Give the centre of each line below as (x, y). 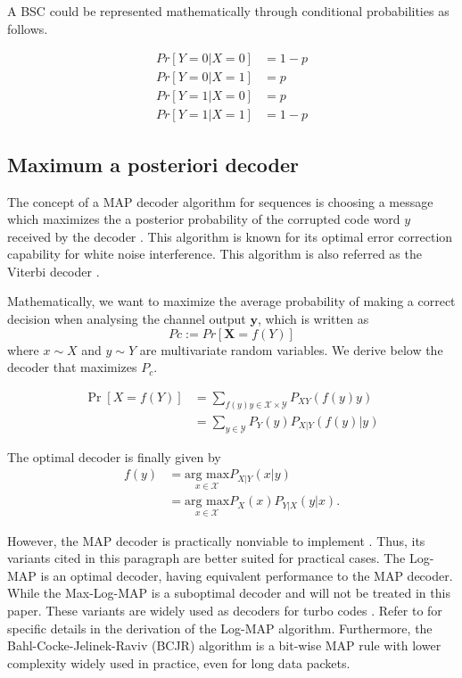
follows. (28, 28)
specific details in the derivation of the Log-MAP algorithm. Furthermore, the (220, 628)
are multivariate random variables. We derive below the (291, 349)
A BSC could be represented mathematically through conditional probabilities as (228, 11)
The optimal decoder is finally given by (114, 456)
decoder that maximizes (72, 367)
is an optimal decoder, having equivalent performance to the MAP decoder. (247, 575)
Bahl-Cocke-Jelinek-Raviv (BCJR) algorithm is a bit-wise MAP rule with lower (224, 645)
